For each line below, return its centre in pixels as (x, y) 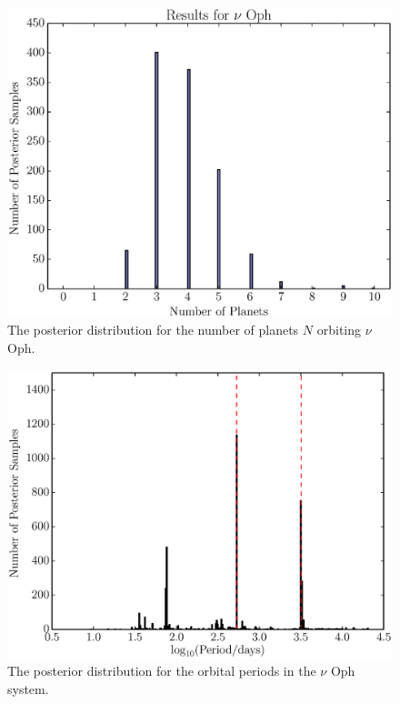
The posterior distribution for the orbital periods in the (162, 671)
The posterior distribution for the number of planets (153, 330)
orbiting (339, 330)
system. (28, 688)
